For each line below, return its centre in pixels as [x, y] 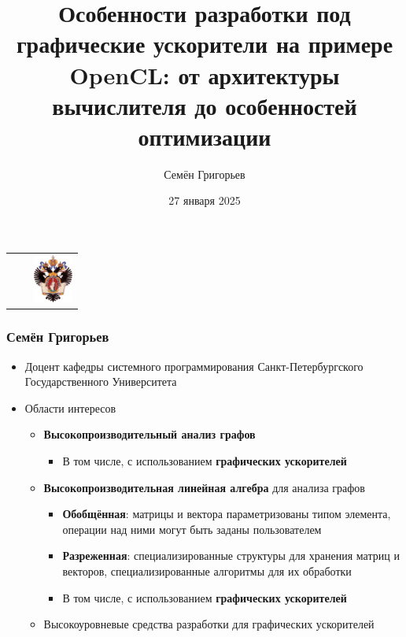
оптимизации [205, 136]
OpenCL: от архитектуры [205, 74]
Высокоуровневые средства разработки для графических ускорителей [209, 624]
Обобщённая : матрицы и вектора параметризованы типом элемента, [227, 514]
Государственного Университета [101, 381]
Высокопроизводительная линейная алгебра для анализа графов [204, 487]
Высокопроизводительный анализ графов [149, 434]
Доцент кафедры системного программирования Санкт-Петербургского [194, 366]
